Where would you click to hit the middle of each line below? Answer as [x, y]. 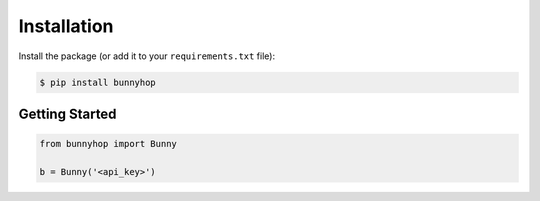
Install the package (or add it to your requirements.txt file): [146, 56]
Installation [66, 26]
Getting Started [67, 113]
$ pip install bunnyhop [98, 82]
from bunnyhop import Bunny [108, 144]
